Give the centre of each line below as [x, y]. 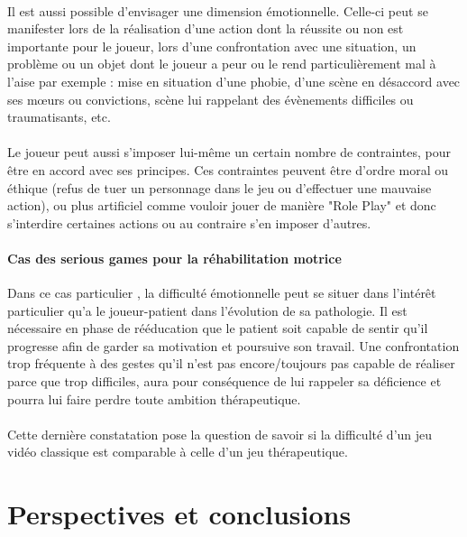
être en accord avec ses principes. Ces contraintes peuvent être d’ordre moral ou [228, 169]
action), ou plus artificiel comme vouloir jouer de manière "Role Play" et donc [222, 205]
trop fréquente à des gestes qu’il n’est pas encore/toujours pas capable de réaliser [231, 363]
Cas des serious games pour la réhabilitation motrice [174, 258]
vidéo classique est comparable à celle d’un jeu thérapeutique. [178, 452]
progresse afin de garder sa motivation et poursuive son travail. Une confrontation [233, 345]
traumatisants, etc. [59, 117]
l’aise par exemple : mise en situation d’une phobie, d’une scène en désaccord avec [234, 81]
